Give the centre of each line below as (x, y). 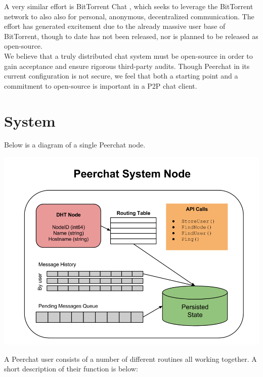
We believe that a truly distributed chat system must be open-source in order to (128, 55)
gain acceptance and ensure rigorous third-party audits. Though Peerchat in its (127, 66)
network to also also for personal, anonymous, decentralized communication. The (129, 16)
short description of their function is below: (71, 369)
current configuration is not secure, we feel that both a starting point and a (121, 76)
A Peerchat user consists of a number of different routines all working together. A (130, 359)
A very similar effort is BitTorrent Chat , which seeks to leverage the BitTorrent (129, 6)
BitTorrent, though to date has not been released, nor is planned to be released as (131, 36)
